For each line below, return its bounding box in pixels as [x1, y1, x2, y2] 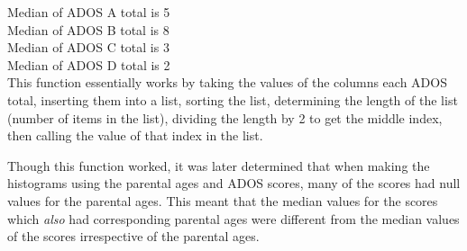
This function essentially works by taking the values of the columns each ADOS [7, 73, 447, 92]
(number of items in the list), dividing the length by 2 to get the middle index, [7, 108, 443, 127]
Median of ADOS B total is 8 [7, 20, 169, 39]
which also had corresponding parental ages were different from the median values [7, 209, 460, 228]
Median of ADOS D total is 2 [7, 55, 170, 74]
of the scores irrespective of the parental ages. [7, 227, 260, 246]
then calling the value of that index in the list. [7, 126, 263, 145]
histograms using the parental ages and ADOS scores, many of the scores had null [7, 174, 461, 193]
